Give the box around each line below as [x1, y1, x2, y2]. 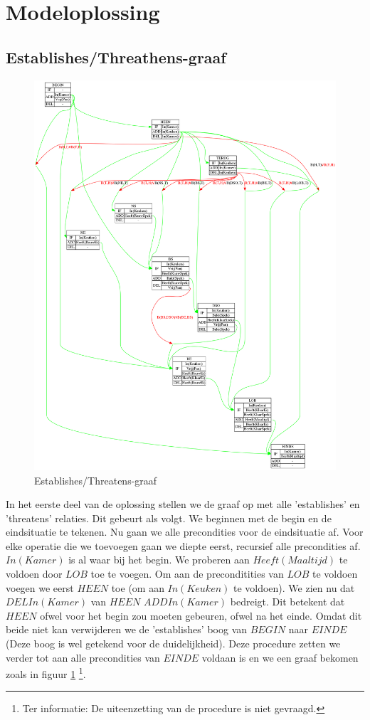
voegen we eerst [6, 580, 74, 595]
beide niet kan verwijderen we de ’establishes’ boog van [6, 622, 248, 637]
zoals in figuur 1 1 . [6, 665, 86, 681]
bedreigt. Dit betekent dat [230, 594, 345, 609]
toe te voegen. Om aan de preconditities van [90, 566, 284, 581]
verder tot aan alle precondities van [6, 650, 160, 665]
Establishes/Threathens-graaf [6, 46, 226, 68]
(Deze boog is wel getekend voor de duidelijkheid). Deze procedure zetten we [6, 636, 341, 651]
